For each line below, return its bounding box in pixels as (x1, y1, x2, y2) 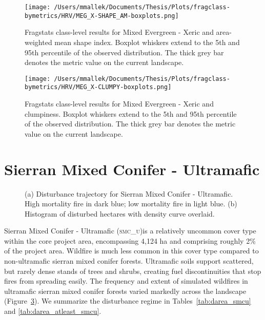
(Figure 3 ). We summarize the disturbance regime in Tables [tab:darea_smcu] (4, 295, 251, 306)
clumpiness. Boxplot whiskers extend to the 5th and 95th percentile (25, 108, 237, 119)
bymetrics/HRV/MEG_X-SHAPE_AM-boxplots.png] (25, 12, 179, 19)
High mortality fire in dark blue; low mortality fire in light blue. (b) (25, 198, 237, 209)
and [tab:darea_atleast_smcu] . (4, 306, 101, 316)
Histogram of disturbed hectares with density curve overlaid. (25, 208, 215, 219)
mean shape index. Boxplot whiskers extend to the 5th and (54, 36, 240, 47)
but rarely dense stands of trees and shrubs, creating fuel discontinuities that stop (4, 265, 261, 276)
